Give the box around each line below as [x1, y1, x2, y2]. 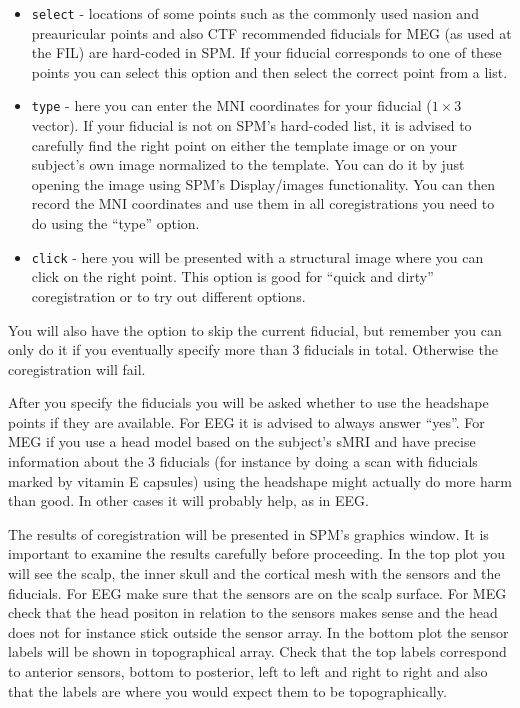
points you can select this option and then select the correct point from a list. [31, 61, 508, 82]
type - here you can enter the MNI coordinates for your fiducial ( [31, 95, 432, 116]
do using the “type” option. [31, 213, 200, 234]
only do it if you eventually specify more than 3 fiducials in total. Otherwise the [8, 339, 498, 360]
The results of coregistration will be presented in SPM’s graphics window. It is [8, 523, 489, 544]
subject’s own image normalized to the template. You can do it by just [31, 154, 465, 175]
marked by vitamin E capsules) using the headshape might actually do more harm [8, 470, 512, 491]
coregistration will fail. [8, 358, 146, 379]
